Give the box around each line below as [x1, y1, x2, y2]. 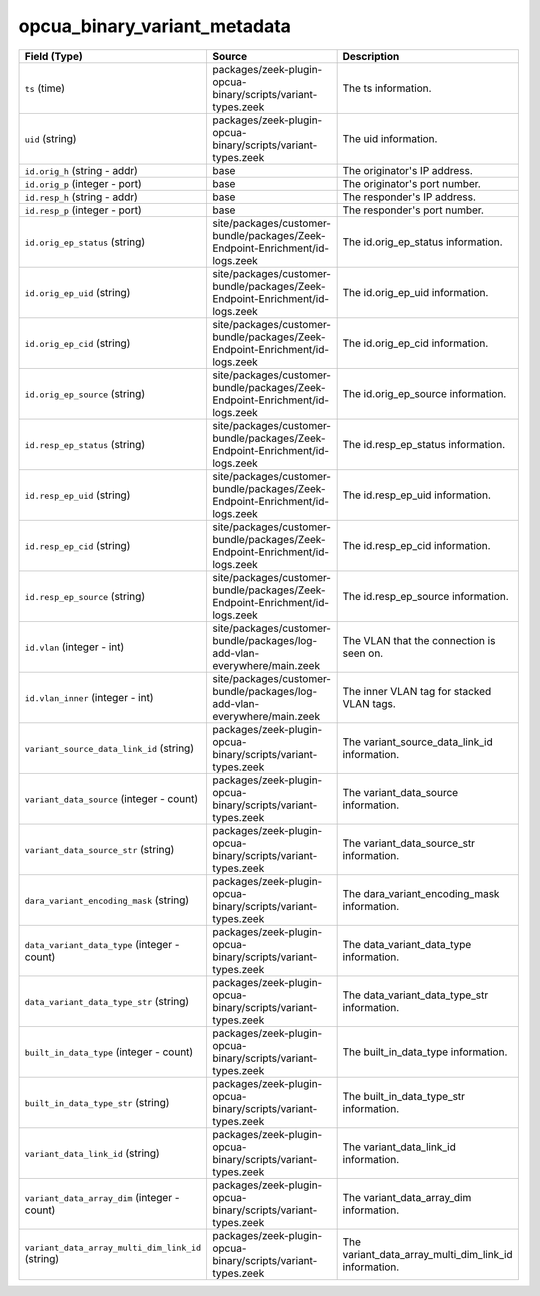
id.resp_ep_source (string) [24, 589, 145, 603]
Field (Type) [24, 49, 84, 63]
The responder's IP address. [342, 190, 477, 204]
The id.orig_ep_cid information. [342, 336, 489, 350]
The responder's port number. [342, 203, 485, 217]
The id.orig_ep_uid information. [342, 285, 489, 299]
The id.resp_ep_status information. [342, 437, 505, 451]
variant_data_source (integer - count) [24, 791, 199, 805]
